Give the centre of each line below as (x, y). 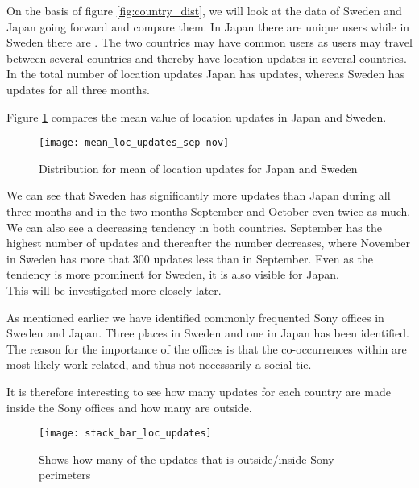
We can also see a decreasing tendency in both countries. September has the (194, 227)
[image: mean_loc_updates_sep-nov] (134, 143)
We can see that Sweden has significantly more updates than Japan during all (199, 195)
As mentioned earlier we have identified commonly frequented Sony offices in (195, 317)
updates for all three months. (78, 89)
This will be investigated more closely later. (114, 289)
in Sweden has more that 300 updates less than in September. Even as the (190, 258)
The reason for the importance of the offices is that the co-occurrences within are (207, 348)
